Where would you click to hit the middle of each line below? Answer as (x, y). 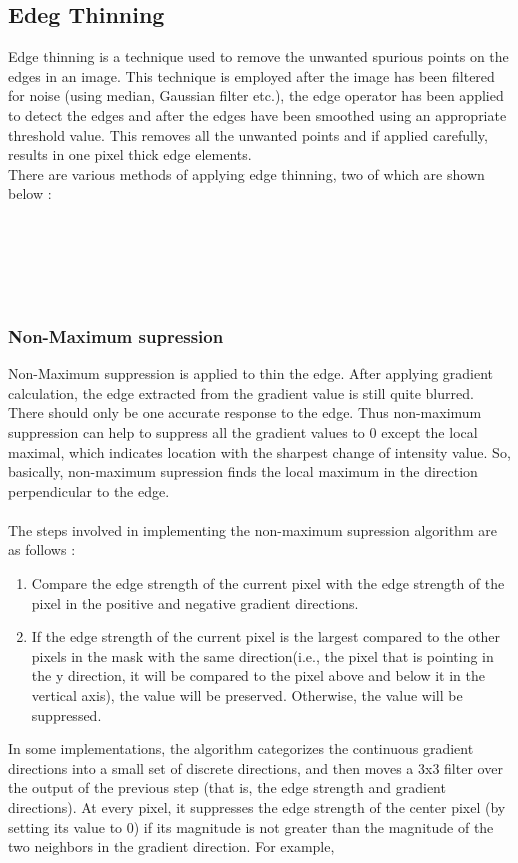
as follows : (42, 549)
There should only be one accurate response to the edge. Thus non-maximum (245, 412)
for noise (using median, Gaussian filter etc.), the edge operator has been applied (256, 95)
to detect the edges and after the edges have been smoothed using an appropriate (257, 114)
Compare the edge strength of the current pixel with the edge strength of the (268, 583)
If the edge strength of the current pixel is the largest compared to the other (266, 636)
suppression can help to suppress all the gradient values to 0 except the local (243, 431)
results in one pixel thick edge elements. (130, 154)
